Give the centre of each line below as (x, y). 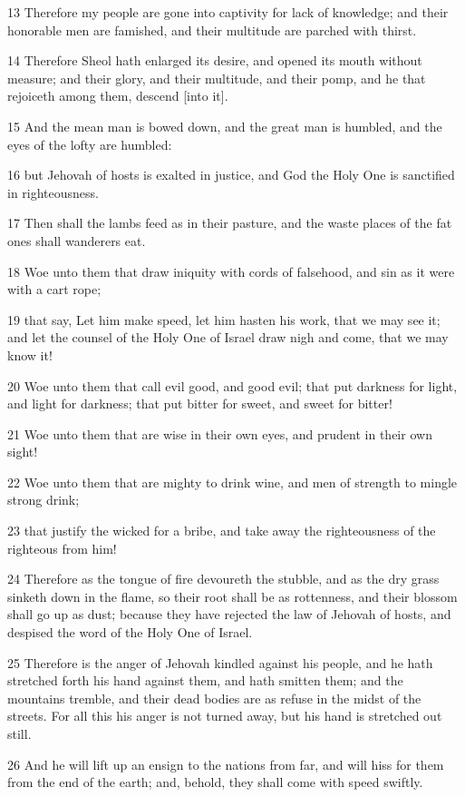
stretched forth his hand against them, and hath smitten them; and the (205, 680)
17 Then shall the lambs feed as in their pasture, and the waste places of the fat (230, 223)
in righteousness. (53, 192)
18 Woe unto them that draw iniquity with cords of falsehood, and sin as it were (231, 271)
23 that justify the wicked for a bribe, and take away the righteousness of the (222, 531)
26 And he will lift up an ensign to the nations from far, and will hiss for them (226, 764)
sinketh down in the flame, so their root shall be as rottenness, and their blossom (232, 596)
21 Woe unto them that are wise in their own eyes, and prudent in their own (220, 433)
